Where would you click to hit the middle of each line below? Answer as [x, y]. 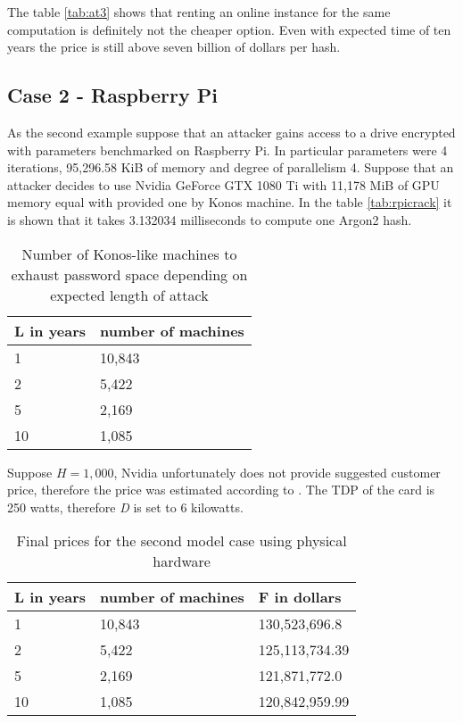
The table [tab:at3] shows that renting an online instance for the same [199, 12]
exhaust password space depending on [129, 274]
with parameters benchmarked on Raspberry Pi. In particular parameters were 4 [227, 150]
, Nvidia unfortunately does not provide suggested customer [277, 472]
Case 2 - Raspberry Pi [112, 95]
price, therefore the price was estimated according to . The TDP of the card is [221, 490]
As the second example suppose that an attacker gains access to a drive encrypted [231, 132]
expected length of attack [129, 295]
